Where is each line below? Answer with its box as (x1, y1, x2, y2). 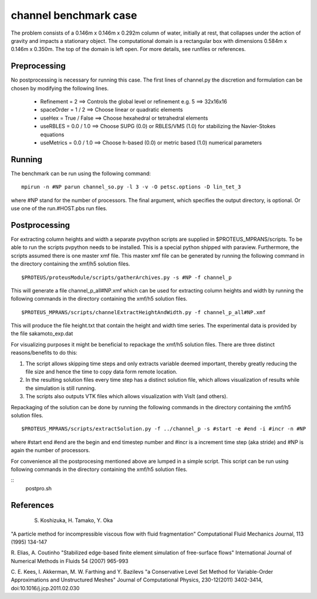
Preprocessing (11, 61, 66, 71)
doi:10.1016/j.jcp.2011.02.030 (11, 584, 80, 591)
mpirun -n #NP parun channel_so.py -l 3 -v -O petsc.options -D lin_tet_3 (21, 184, 241, 190)
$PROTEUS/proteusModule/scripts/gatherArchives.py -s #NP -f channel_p (21, 274, 232, 281)
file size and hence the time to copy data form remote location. (25, 368, 178, 375)
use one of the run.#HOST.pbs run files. (11, 205, 108, 212)
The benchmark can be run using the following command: (11, 170, 151, 177)
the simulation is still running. (25, 385, 96, 392)
